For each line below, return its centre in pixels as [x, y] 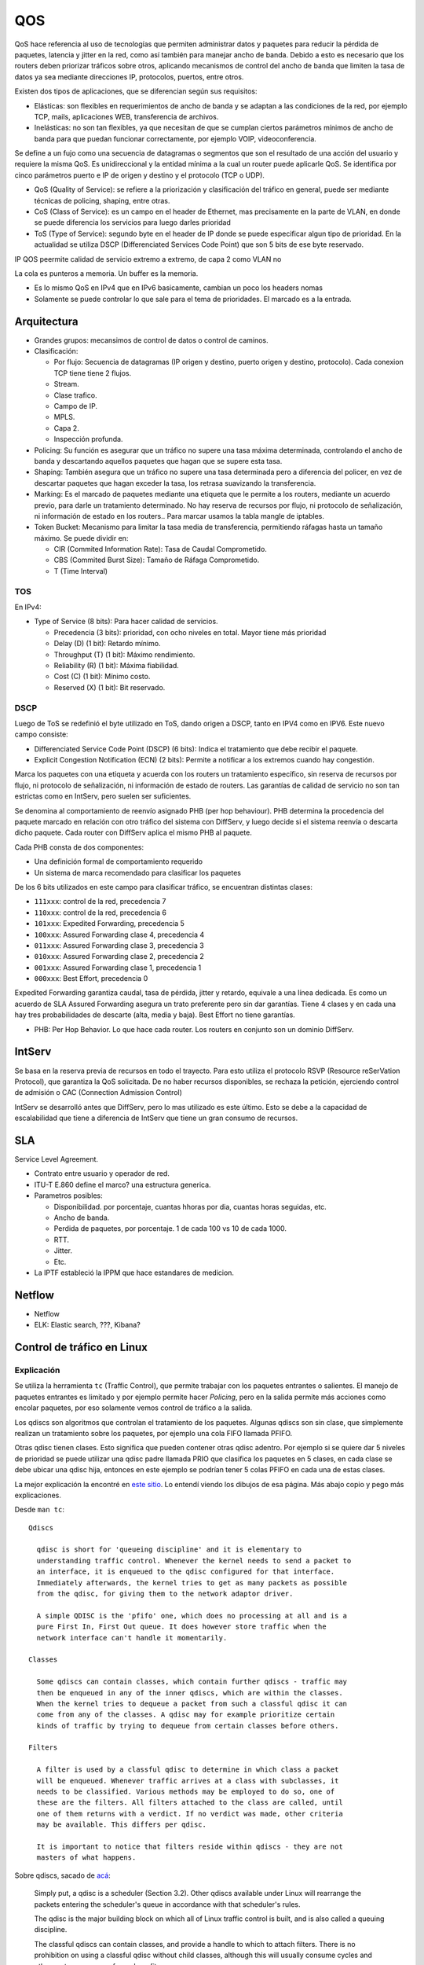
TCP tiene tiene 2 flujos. [93, 373]
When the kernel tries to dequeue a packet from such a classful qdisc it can [192, 1703]
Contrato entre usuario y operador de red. [102, 1173]
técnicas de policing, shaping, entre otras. [102, 200]
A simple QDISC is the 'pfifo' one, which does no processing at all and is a [192, 1616]
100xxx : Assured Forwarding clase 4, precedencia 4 [119, 935]
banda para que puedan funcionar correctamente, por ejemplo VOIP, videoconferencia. [175, 138]
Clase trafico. [75, 395]
